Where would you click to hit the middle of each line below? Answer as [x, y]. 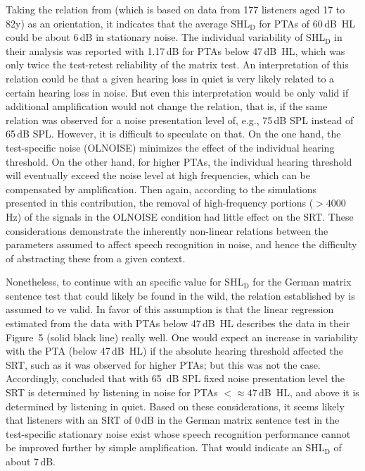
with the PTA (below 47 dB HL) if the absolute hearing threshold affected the [174, 351]
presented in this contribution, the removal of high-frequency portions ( [160, 203]
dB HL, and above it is [309, 392]
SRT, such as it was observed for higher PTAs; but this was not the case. [163, 364]
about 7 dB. [31, 461]
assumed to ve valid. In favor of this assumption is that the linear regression [170, 309]
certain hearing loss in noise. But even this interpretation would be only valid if [177, 92]
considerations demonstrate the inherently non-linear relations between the [167, 230]
